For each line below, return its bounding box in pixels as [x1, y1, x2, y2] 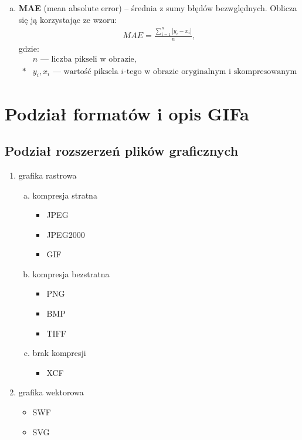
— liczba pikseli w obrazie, [40, 55, 137, 64]
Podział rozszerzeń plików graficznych [5, 142, 239, 160]
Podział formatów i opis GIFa [5, 101, 249, 125]
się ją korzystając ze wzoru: [18, 13, 117, 25]
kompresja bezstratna [32, 267, 110, 280]
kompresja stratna [32, 189, 97, 201]
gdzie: [18, 42, 39, 54]
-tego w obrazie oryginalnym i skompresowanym [124, 67, 297, 76]
